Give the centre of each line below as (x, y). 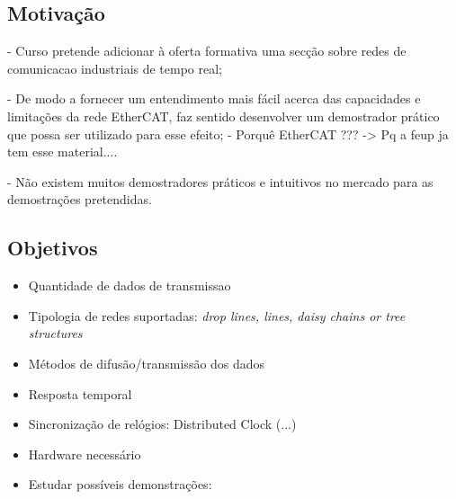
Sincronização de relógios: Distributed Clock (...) (162, 424)
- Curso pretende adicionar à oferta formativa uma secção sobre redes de (207, 51)
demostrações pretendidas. (80, 199)
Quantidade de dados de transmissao (130, 285)
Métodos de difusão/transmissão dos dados (147, 363)
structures (55, 333)
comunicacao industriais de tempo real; (115, 68)
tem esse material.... (63, 151)
